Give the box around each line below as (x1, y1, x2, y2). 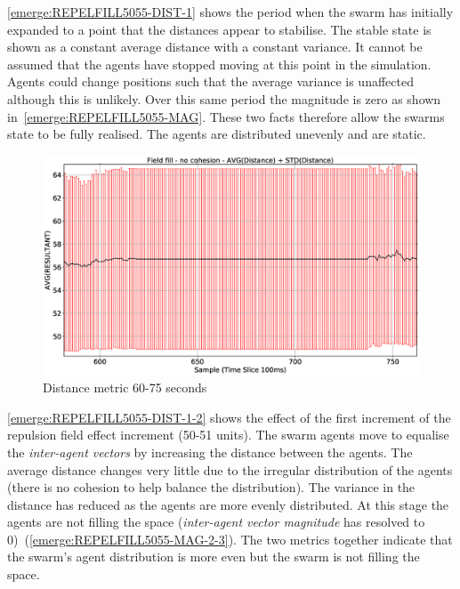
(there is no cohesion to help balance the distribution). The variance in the (7, 478, 416, 496)
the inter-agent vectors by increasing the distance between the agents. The (7, 442, 413, 461)
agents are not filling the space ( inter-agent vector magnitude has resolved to (7, 512, 425, 531)
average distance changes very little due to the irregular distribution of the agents (7, 460, 453, 479)
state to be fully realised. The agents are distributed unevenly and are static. (7, 125, 426, 143)
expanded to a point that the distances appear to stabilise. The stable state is (7, 20, 432, 38)
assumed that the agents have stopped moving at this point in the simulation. (7, 54, 432, 73)
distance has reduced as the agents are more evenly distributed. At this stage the (7, 495, 449, 513)
